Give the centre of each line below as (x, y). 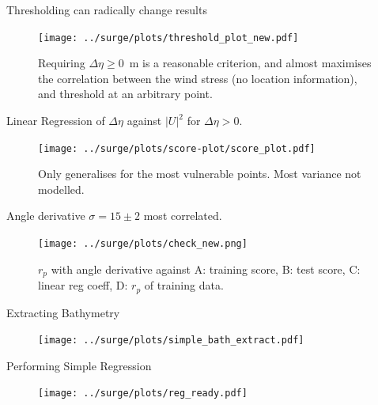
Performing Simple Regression (79, 365)
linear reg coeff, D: (83, 285)
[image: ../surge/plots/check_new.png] (143, 244)
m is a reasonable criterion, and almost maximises (250, 63)
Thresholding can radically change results (107, 9)
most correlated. (183, 216)
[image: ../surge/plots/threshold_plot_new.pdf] (168, 38)
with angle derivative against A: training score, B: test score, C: (206, 269)
